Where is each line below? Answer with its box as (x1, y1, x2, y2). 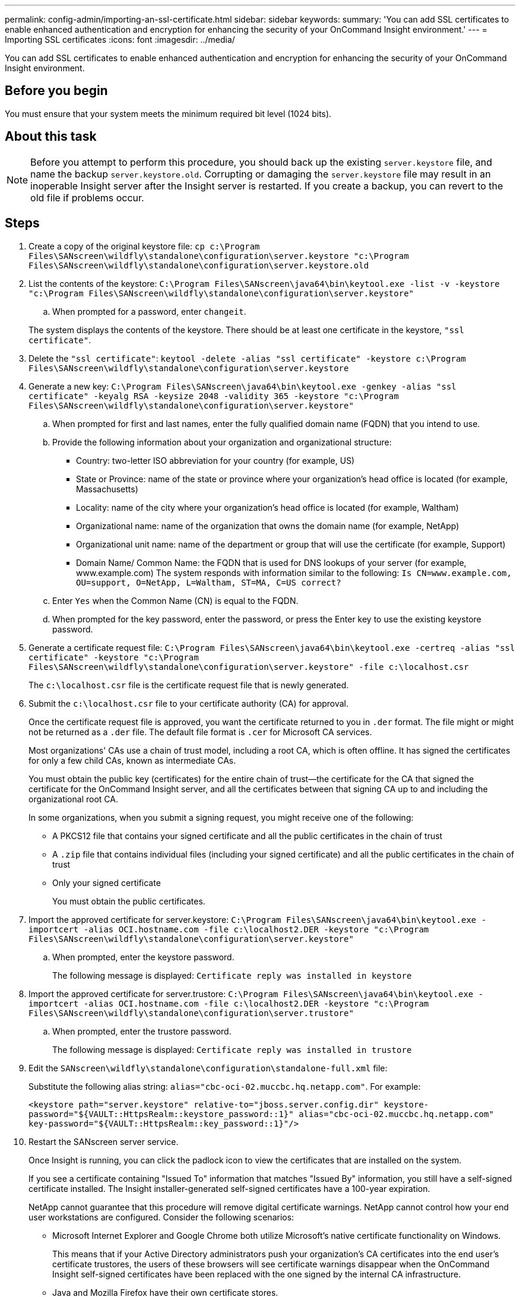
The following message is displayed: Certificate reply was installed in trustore (52, 1044, 412, 1055)
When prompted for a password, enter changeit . (52, 306, 246, 317)
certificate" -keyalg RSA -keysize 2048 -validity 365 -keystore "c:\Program (28, 391, 399, 401)
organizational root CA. (28, 793, 118, 804)
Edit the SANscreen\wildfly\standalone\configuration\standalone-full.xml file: (28, 1062, 388, 1073)
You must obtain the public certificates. (52, 896, 205, 906)
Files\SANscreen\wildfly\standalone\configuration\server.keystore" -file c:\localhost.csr (28, 662, 469, 672)
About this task (5, 129, 97, 144)
